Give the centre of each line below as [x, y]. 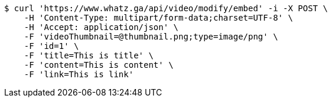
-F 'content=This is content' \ [99, 65]
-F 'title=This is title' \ [89, 55]
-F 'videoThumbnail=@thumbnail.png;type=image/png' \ [151, 37]
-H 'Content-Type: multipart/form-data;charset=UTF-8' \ [158, 18]
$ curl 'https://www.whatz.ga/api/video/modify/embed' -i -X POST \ [166, 8]
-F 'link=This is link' [79, 74]
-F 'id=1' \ [51, 46]
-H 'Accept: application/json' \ [101, 27]
